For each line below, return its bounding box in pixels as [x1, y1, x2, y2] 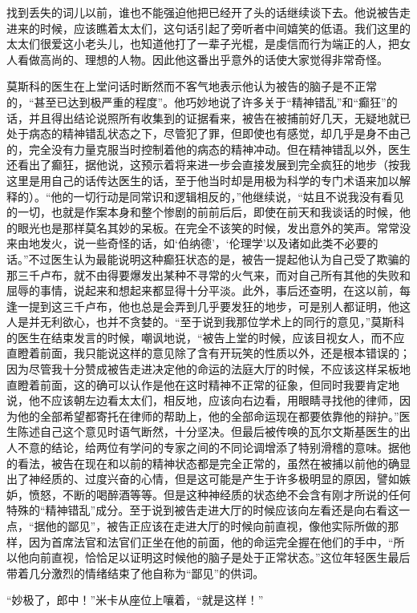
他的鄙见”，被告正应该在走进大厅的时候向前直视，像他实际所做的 [45, 518, 388, 534]
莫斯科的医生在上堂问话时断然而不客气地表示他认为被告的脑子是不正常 [6, 78, 377, 95]
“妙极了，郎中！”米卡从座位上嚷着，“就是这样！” [6, 591, 264, 608]
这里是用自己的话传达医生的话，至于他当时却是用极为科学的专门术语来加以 [6, 171, 399, 188]
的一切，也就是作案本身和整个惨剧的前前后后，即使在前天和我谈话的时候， [6, 204, 399, 220]
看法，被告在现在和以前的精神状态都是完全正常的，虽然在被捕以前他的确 [17, 454, 399, 471]
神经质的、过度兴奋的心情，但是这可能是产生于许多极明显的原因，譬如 [28, 470, 399, 487]
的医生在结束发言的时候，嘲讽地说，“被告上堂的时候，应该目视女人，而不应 [6, 329, 405, 345]
